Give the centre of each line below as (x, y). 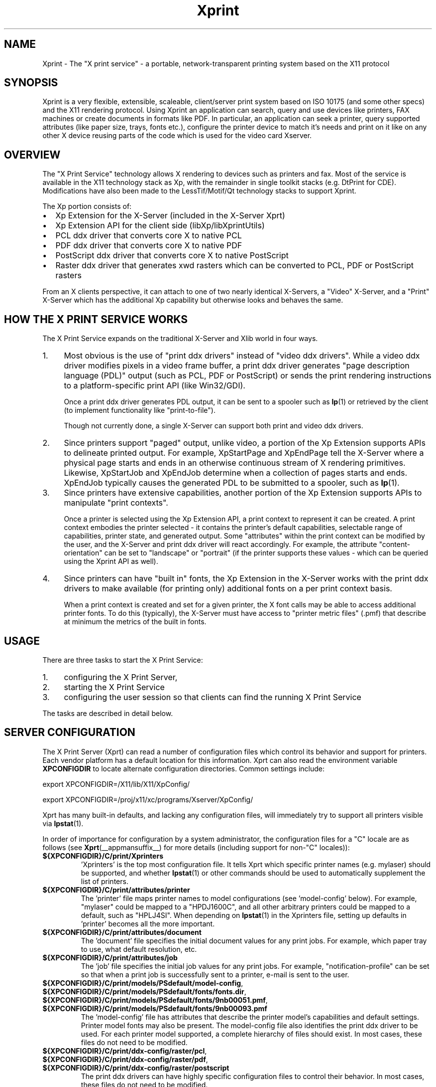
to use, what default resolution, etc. (139, 949)
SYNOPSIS (31, 83)
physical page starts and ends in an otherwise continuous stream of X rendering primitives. (235, 463)
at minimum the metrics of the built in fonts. (135, 622)
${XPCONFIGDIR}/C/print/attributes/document (122, 932)
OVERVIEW (32, 155)
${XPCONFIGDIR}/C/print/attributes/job (110, 957)
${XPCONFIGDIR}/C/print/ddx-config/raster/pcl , (125, 1051)
